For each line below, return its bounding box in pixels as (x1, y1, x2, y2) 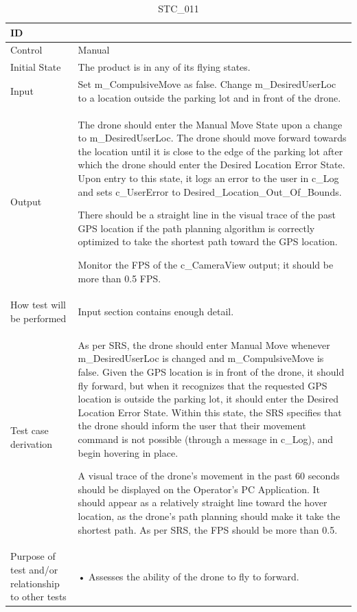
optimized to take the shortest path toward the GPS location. (78, 234, 338, 249)
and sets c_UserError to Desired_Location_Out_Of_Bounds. (78, 184, 342, 199)
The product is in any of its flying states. (78, 60, 251, 74)
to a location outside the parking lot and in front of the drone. (78, 90, 341, 104)
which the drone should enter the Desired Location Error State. (78, 157, 345, 172)
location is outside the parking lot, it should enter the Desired (78, 392, 338, 406)
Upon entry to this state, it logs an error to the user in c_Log (78, 170, 339, 185)
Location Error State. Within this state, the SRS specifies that (78, 405, 342, 419)
